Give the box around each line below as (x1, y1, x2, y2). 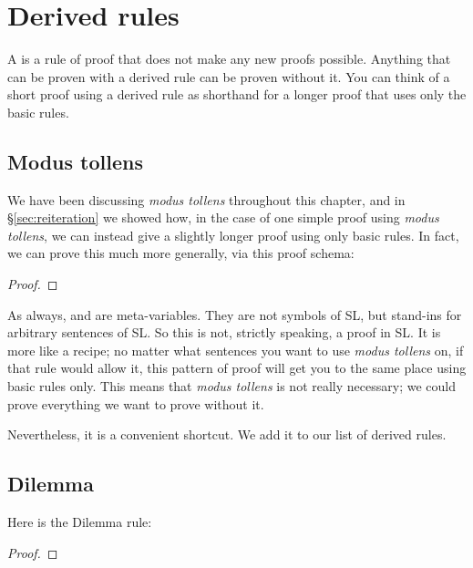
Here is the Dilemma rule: (7, 512, 152, 532)
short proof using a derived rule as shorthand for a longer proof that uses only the (7, 85, 467, 104)
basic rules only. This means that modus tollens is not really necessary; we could (7, 377, 456, 396)
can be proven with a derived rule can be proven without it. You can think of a (7, 67, 450, 86)
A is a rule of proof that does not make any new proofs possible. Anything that (7, 49, 451, 68)
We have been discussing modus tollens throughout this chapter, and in (7, 190, 406, 209)
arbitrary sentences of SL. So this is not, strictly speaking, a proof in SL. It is (7, 323, 441, 342)
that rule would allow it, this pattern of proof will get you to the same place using (7, 358, 467, 377)
